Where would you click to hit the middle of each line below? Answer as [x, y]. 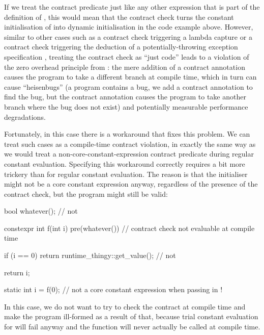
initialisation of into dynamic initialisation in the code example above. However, [129, 27]
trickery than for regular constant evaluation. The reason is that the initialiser [126, 174]
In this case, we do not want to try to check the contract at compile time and [125, 306]
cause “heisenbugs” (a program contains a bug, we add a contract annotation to [128, 86]
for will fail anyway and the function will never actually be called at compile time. [132, 327]
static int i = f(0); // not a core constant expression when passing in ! [113, 289]
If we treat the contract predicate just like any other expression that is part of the [132, 7]
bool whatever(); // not [41, 211]
